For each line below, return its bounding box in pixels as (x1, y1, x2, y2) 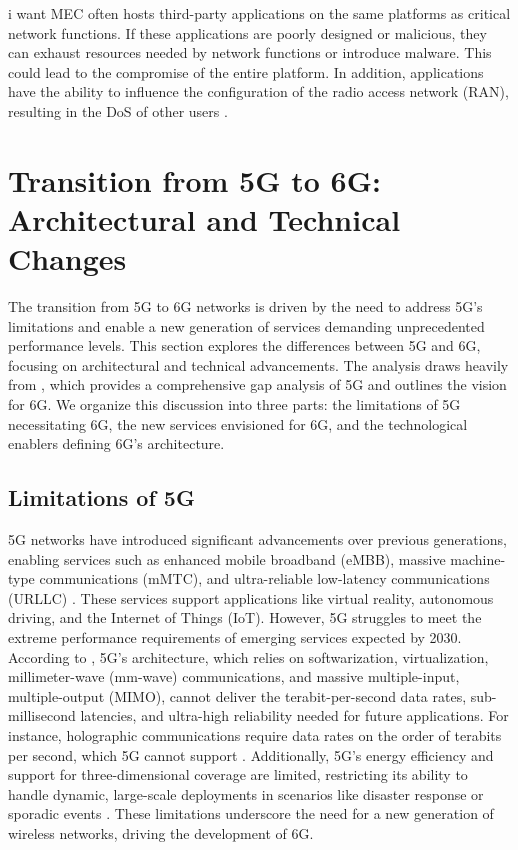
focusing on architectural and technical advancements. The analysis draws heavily (8, 354, 509, 375)
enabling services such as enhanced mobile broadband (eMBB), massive (8, 548, 446, 569)
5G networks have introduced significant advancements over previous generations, (8, 529, 507, 550)
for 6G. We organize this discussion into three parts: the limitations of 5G (8, 394, 461, 415)
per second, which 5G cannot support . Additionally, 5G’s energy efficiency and (8, 744, 494, 765)
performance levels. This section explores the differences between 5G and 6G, (8, 335, 481, 356)
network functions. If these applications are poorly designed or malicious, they (8, 22, 487, 43)
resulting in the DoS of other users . (8, 100, 228, 121)
